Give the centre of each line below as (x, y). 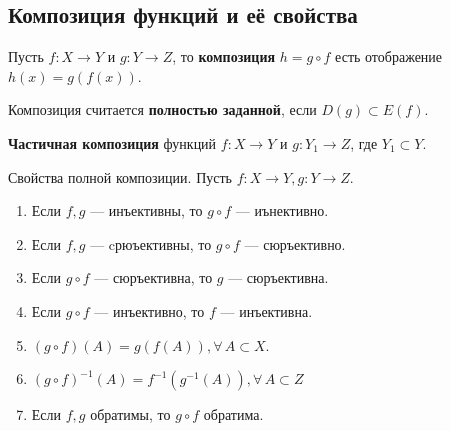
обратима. (233, 414)
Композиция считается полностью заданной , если (162, 109)
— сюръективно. (295, 243)
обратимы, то (130, 414)
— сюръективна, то (153, 277)
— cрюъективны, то (151, 243)
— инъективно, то (149, 310)
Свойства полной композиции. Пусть (120, 176)
